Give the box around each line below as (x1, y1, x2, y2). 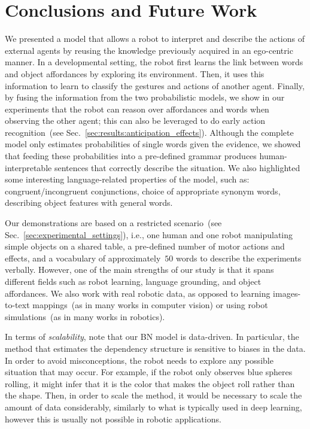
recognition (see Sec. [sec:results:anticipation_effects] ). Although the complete (5, 126, 294, 138)
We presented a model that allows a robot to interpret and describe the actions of (5, 32, 305, 45)
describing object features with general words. (5, 196, 173, 209)
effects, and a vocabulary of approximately (5, 251, 161, 264)
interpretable (5, 161, 52, 174)
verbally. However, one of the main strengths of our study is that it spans (5, 263, 274, 276)
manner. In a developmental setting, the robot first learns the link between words (5, 56, 303, 68)
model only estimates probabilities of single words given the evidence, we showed (5, 138, 301, 150)
